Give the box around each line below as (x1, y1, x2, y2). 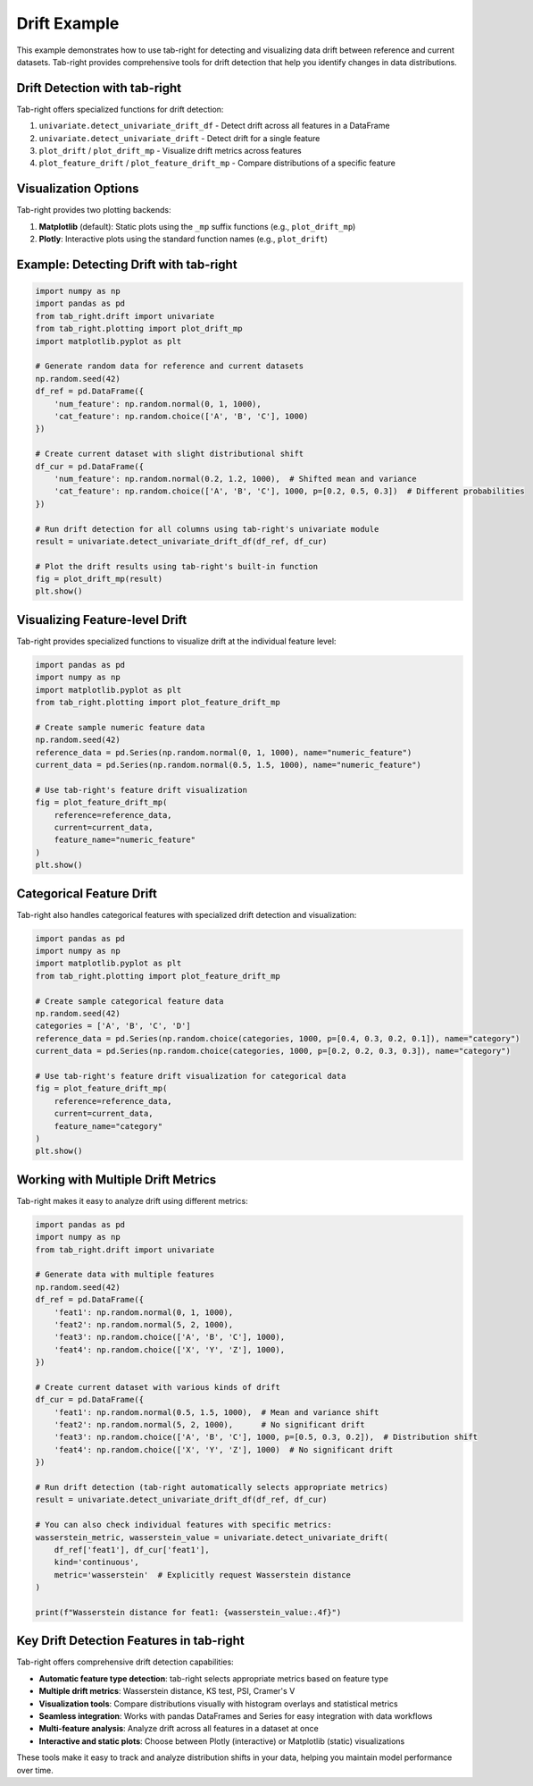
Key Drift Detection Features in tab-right (16, 1633, 245, 1648)
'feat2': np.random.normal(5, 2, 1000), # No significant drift (54, 1420, 365, 1430)
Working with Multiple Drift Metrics (16, 1172, 217, 1187)
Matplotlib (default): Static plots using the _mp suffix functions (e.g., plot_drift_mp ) (38, 221, 356, 232)
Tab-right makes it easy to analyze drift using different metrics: (16, 1195, 249, 1206)
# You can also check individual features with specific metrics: (35, 1520, 332, 1530)
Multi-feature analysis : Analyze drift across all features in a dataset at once (38, 1723, 319, 1734)
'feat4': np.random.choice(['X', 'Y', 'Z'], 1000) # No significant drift (54, 1445, 394, 1454)
